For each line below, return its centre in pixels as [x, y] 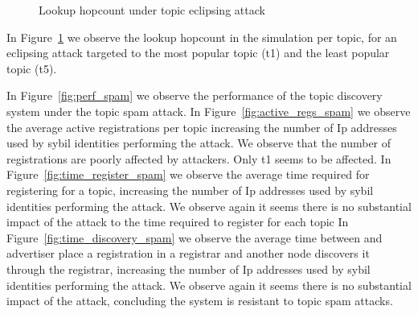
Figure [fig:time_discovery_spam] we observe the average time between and [195, 237]
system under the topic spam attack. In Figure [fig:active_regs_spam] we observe [209, 111]
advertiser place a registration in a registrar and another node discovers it [188, 253]
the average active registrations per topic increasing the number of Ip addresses [202, 127]
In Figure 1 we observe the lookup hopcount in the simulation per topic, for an [202, 37]
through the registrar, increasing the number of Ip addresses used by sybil [189, 269]
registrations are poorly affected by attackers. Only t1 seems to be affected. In [199, 158]
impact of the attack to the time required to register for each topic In [178, 222]
